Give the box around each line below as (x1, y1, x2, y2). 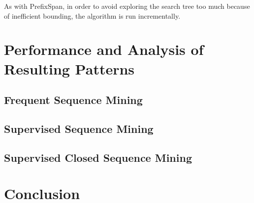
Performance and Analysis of (4, 39, 204, 59)
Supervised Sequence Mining (4, 121, 154, 136)
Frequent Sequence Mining (4, 92, 143, 107)
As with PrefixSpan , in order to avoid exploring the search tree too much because (4, 1, 250, 11)
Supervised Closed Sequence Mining (4, 150, 192, 165)
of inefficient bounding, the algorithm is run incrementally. (4, 10, 181, 21)
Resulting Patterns (4, 58, 135, 78)
